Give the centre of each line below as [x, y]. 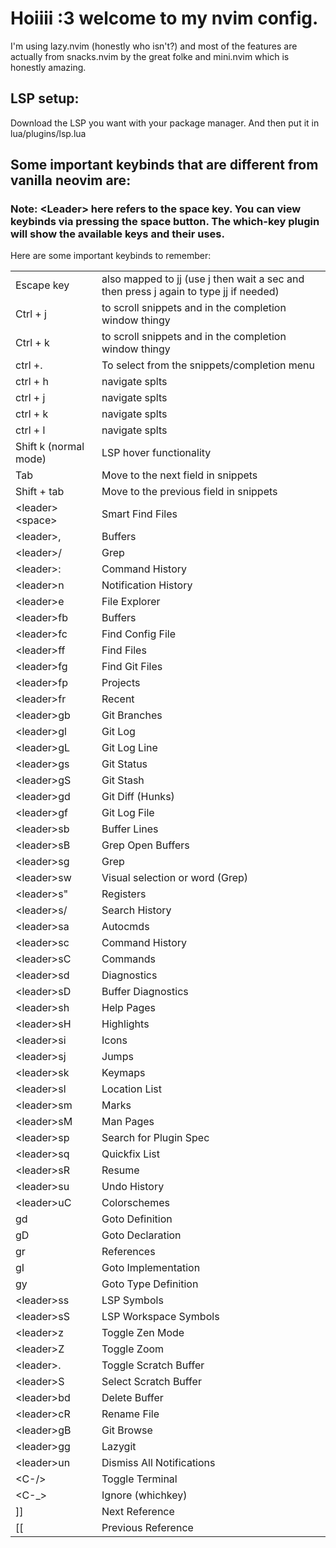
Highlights [125, 1024]
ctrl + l [30, 430]
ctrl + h [32, 382]
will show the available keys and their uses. [117, 234]
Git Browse [127, 1430]
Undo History [133, 1187]
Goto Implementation [151, 1268]
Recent [118, 699]
